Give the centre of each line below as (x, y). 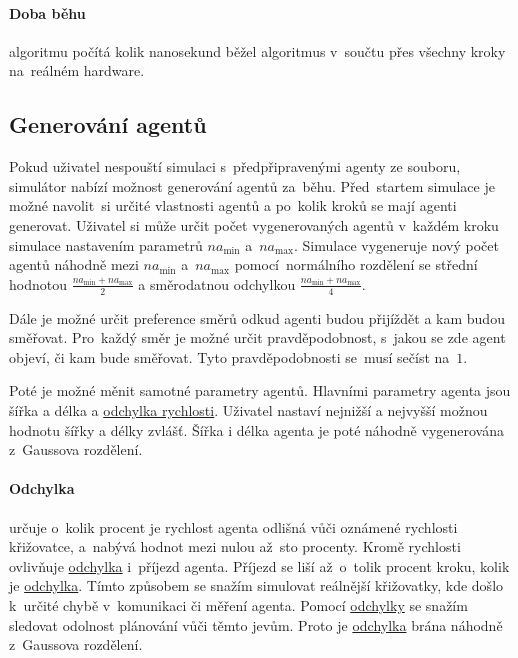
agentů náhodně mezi (74, 264)
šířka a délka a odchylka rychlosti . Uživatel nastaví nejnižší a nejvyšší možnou (248, 409)
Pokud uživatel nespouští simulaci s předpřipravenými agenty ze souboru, (235, 166)
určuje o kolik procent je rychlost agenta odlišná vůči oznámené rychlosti (233, 526)
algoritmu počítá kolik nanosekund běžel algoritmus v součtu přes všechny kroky (257, 50)
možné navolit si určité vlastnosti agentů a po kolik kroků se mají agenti (233, 205)
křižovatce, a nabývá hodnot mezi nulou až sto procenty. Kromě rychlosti (235, 546)
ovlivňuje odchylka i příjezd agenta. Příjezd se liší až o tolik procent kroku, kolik (259, 565)
